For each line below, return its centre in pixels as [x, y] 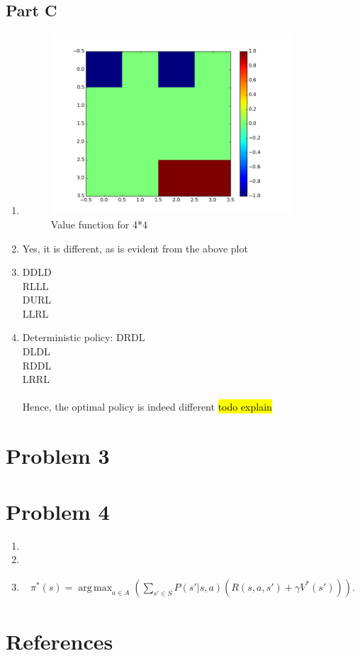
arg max [95, 588]
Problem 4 [58, 511]
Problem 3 [58, 456]
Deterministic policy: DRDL [84, 337]
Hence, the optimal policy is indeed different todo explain [147, 407]
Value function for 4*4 [99, 224]
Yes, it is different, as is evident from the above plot [135, 248]
